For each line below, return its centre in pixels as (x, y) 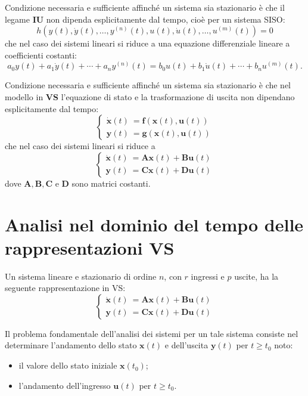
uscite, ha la (256, 276)
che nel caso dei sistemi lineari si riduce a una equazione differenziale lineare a (147, 43)
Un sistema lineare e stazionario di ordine (81, 276)
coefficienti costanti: (41, 55)
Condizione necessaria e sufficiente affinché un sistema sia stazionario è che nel (148, 85)
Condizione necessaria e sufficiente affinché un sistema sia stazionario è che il (145, 7)
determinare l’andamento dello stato (71, 345)
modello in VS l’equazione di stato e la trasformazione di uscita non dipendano (150, 96)
